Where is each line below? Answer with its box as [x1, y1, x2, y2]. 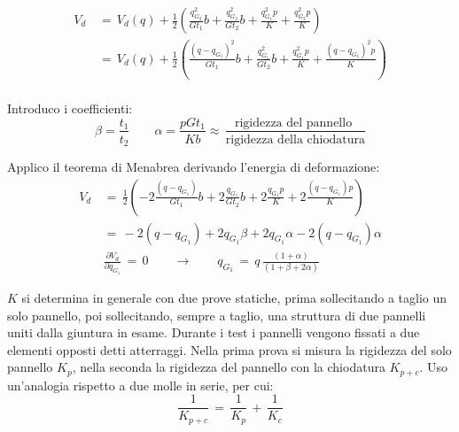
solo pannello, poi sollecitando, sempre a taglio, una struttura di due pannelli [7, 305, 426, 324]
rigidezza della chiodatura [225, 133, 365, 146]
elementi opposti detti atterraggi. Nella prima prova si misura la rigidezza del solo [7, 340, 452, 359]
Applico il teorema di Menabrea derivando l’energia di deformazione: [7, 158, 380, 176]
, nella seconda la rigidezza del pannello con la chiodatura [72, 358, 385, 376]
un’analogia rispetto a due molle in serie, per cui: [7, 375, 274, 394]
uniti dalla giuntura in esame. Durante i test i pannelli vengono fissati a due [7, 323, 420, 342]
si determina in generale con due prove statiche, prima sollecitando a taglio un [21, 289, 447, 306]
